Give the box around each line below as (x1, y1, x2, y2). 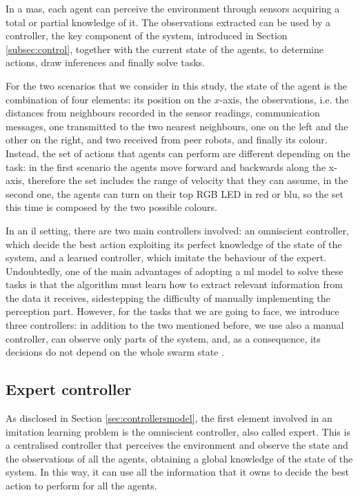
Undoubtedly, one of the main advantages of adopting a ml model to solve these (6, 263, 344, 278)
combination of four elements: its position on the (6, 92, 211, 106)
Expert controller (6, 378, 132, 400)
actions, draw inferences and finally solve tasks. (6, 55, 206, 70)
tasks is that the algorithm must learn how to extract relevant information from (6, 277, 343, 292)
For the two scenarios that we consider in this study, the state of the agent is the (6, 78, 348, 92)
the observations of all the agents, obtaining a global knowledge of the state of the (6, 451, 353, 465)
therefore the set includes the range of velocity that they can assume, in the (28, 173, 348, 187)
